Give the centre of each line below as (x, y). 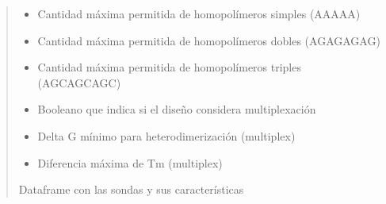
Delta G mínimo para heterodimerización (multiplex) (166, 135)
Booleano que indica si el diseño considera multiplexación (177, 109)
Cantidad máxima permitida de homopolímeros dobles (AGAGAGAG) (209, 40)
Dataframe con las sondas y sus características (131, 189)
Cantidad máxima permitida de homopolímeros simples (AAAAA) (199, 13)
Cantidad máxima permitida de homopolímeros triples (169, 67)
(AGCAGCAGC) (79, 82)
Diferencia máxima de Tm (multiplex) (130, 162)
